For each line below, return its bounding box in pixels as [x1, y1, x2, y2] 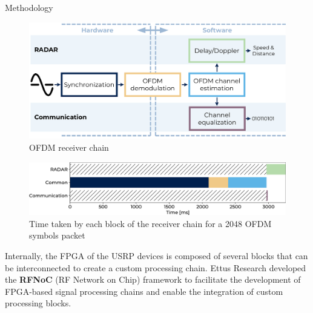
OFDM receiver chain [29, 140, 109, 153]
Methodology [5, 1, 53, 13]
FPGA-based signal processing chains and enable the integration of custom [5, 285, 283, 297]
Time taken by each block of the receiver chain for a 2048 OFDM [29, 217, 272, 229]
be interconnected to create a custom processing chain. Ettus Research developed [5, 261, 306, 274]
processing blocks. [5, 297, 71, 309]
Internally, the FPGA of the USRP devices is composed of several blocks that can [5, 249, 308, 262]
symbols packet [29, 229, 85, 242]
